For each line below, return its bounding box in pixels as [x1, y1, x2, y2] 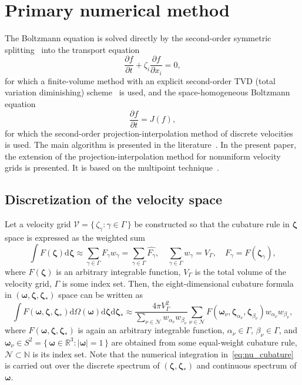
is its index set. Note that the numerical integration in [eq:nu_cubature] [32, 347, 294, 360]
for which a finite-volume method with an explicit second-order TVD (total [5, 74, 276, 87]
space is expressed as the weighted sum [5, 231, 145, 244]
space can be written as [58, 288, 143, 301]
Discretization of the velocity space [5, 190, 223, 208]
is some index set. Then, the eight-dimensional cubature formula [62, 277, 294, 289]
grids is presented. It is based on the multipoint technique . [5, 161, 219, 174]
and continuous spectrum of [196, 359, 297, 371]
